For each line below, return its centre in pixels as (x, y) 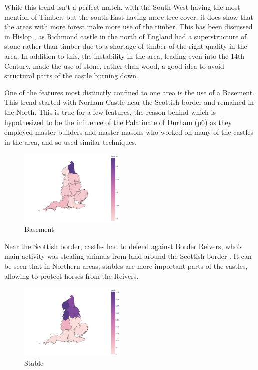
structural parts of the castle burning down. (71, 76)
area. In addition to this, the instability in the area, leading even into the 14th (124, 55)
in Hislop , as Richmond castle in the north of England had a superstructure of (125, 36)
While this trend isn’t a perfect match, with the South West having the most (122, 7)
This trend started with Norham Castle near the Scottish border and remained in (129, 102)
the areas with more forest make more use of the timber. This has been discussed (128, 26)
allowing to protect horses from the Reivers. (71, 275)
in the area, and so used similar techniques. (70, 141)
